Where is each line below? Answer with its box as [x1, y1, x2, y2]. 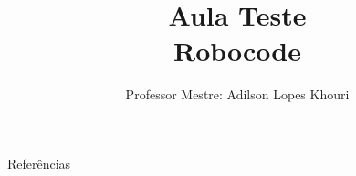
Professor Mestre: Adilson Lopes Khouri [125, 85, 350, 104]
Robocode [173, 32, 301, 69]
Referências [7, 153, 71, 172]
